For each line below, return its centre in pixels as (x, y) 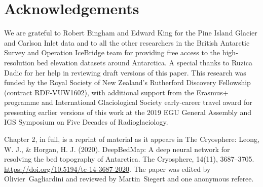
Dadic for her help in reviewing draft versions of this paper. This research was (125, 72)
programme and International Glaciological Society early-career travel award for (128, 102)
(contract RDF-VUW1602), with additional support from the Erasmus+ (116, 92)
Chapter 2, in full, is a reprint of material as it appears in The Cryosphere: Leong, (132, 139)
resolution (20, 62)
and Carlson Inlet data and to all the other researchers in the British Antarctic (127, 42)
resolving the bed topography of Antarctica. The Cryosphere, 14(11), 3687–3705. (129, 159)
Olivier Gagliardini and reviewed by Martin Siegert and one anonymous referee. (129, 179)
